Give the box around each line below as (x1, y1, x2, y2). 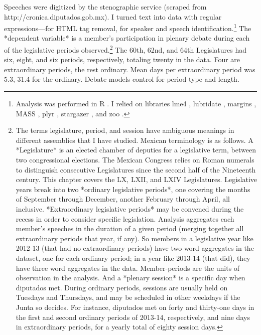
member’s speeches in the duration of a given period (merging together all (16, 223, 244, 234)
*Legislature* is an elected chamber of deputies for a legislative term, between (16, 144, 256, 155)
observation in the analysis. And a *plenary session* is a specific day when (16, 272, 245, 283)
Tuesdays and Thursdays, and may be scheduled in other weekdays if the (16, 292, 240, 302)
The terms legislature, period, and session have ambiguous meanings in (16, 125, 234, 135)
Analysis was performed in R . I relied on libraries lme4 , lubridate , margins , (16, 98, 256, 109)
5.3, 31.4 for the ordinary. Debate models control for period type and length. (4, 74, 239, 84)
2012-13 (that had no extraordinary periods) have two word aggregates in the (16, 243, 254, 253)
